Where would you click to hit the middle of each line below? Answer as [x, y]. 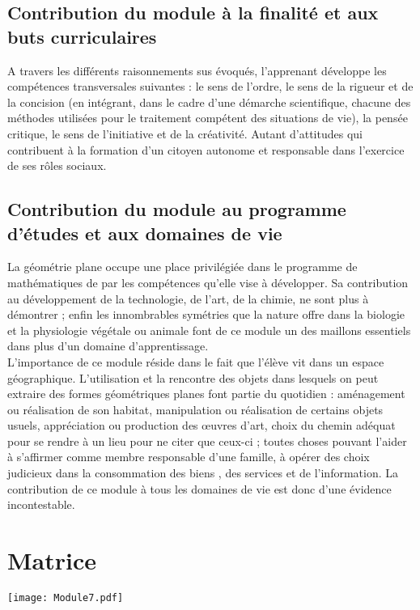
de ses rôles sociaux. [57, 165]
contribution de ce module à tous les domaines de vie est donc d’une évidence [199, 488]
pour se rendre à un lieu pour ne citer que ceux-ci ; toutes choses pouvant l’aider [207, 441]
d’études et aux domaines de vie [145, 233]
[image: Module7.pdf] [66, 597]
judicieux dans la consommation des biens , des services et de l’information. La [203, 473]
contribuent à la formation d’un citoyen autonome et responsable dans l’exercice [206, 149]
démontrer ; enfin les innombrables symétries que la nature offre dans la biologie [206, 314]
